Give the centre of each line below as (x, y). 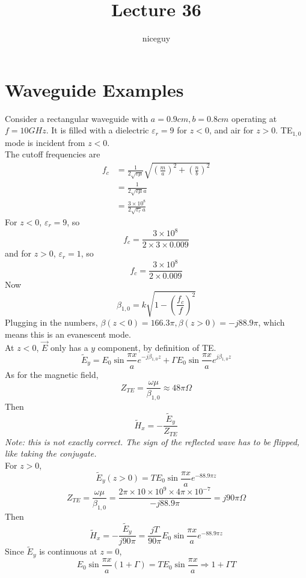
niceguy (156, 38)
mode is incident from (45, 142)
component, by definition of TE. (157, 347)
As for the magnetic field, (52, 374)
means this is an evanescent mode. (68, 334)
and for (18, 253)
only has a (69, 347)
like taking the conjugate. (51, 453)
